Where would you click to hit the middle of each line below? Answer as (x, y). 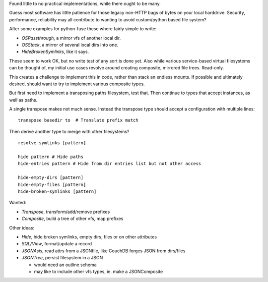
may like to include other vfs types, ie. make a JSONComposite (99, 271)
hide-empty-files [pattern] (52, 184)
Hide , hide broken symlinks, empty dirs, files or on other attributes (89, 237)
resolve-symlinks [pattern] (52, 143)
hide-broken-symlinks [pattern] (57, 191)
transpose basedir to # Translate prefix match (78, 120)
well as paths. (23, 100)
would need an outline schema (65, 265)
